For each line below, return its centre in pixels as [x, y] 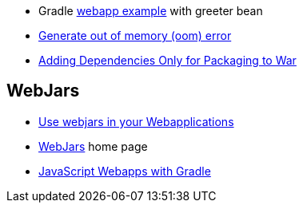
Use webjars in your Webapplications [136, 121]
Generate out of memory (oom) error [135, 35]
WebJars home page [93, 146]
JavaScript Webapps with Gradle [125, 171]
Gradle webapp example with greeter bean [151, 11]
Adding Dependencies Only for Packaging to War [167, 60]
